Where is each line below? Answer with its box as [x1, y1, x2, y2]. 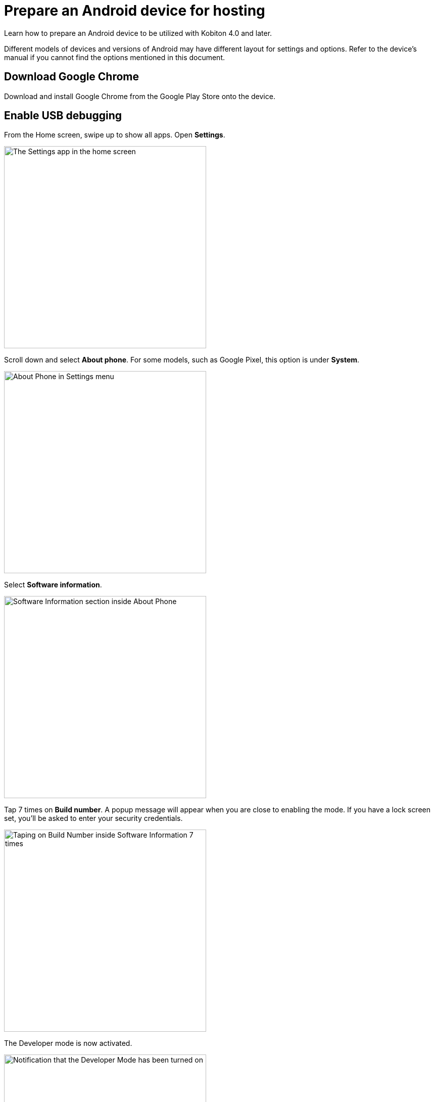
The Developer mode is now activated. [4, 1039, 132, 1048]
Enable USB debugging [4, 109, 122, 122]
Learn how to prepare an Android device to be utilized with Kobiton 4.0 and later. [4, 28, 272, 37]
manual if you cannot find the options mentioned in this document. [4, 53, 225, 62]
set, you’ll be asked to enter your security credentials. [4, 814, 183, 823]
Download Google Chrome [4, 70, 139, 83]
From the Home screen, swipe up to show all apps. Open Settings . [4, 130, 225, 140]
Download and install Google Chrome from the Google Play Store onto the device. [4, 91, 275, 101]
